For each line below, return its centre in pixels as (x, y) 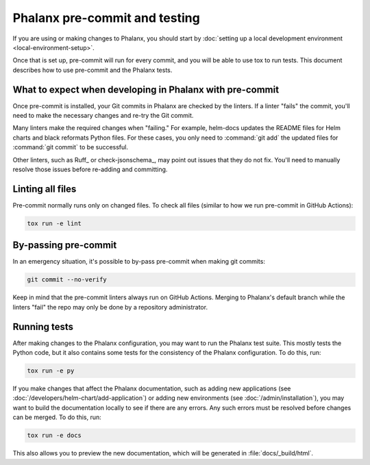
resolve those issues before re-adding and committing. (90, 169)
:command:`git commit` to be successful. (70, 147)
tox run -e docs (54, 436)
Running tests (43, 326)
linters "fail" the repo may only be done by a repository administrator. (110, 307)
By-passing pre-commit (65, 246)
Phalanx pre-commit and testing (106, 18)
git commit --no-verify (67, 280)
